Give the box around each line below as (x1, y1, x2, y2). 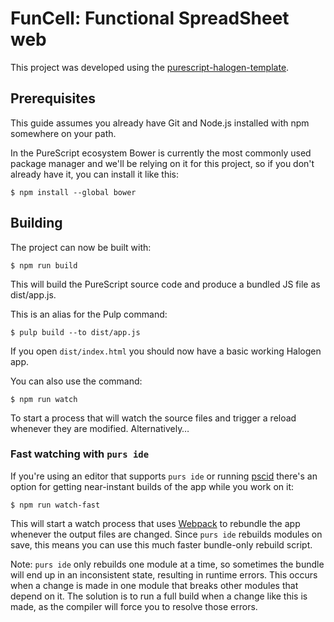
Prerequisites (10, 90, 96, 107)
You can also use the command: (10, 375, 143, 387)
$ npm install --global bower (10, 187, 137, 197)
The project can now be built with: (10, 241, 152, 253)
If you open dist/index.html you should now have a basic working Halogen (10, 345, 322, 357)
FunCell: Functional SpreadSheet (10, 7, 290, 30)
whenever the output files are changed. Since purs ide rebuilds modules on (10, 528, 323, 540)
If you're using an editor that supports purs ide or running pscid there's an (10, 470, 318, 482)
